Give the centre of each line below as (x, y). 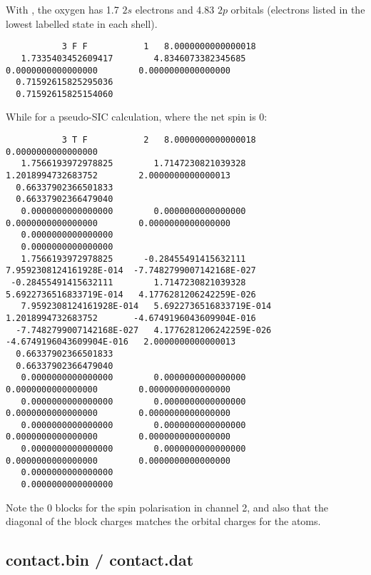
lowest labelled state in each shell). (82, 23)
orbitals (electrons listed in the (298, 9)
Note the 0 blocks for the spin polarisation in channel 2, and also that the (167, 507)
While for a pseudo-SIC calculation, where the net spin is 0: (137, 117)
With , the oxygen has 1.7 (62, 9)
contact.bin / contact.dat (100, 560)
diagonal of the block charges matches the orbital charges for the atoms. (163, 521)
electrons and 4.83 (175, 9)
